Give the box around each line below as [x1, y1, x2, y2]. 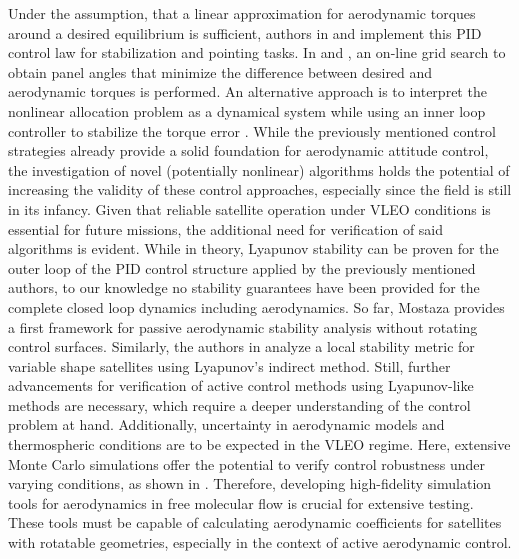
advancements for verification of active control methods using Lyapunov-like [8, 375, 474, 396]
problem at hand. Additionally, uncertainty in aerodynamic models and [8, 414, 445, 435]
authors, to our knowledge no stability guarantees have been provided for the [8, 277, 480, 298]
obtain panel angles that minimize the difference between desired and [8, 61, 433, 82]
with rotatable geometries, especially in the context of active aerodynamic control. [8, 532, 512, 553]
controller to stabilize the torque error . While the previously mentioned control [8, 120, 496, 141]
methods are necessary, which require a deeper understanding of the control [8, 394, 471, 415]
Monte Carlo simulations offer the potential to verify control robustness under [8, 453, 486, 474]
